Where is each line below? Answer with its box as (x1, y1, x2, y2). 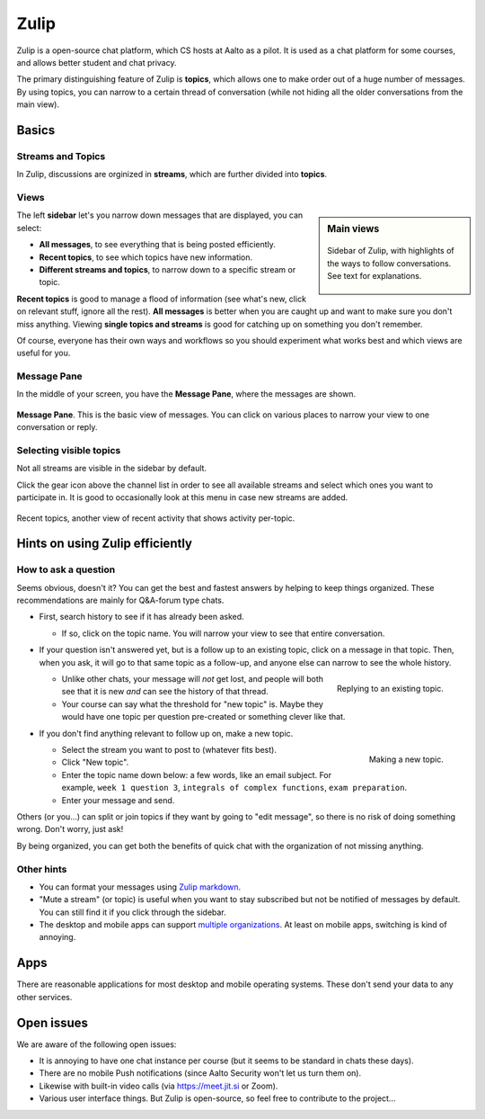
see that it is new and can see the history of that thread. (61, 686, 269, 697)
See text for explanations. (327, 271, 422, 282)
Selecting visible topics (16, 444, 121, 456)
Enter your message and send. (61, 794, 175, 805)
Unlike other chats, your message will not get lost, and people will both (61, 674, 323, 685)
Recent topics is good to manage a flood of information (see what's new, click (16, 293, 307, 304)
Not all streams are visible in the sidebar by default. (16, 463, 207, 474)
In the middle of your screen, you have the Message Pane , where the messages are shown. (16, 389, 357, 399)
